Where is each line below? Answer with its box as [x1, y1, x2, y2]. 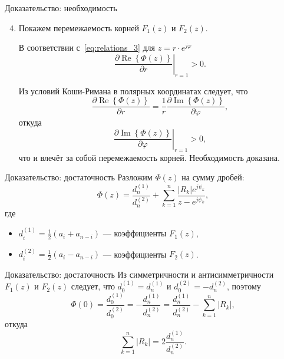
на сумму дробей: [181, 171, 245, 183]
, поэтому [226, 280, 261, 292]
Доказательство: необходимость [5, 2, 117, 14]
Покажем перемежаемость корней [18, 21, 139, 34]
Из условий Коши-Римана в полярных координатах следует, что [18, 84, 248, 97]
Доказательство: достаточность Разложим [5, 171, 153, 183]
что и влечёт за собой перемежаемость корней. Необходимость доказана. [18, 151, 280, 163]
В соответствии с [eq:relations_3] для [18, 41, 156, 54]
